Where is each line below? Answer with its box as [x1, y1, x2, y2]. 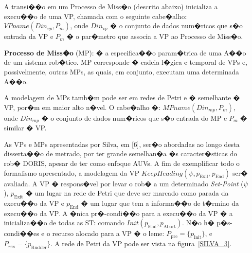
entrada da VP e [4, 31, 54, 41]
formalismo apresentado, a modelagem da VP [4, 167, 140, 178]
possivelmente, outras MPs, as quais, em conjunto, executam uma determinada [4, 66, 239, 76]
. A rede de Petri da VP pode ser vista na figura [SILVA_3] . [50, 238, 232, 249]
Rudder [31, 245, 47, 250]
